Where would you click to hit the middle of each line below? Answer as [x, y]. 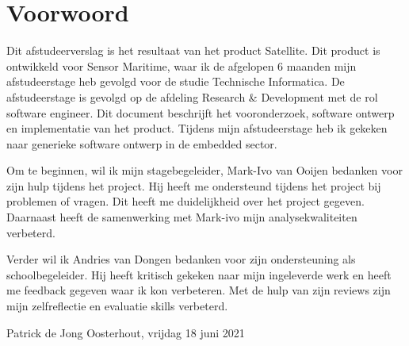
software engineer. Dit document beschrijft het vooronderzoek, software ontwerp [201, 112]
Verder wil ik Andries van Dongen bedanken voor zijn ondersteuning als [181, 259]
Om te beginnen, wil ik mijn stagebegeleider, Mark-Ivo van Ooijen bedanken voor [204, 170]
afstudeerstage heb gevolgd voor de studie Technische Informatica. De [176, 81]
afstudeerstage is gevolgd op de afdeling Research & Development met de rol [192, 96]
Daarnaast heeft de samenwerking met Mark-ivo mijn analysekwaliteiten [182, 217]
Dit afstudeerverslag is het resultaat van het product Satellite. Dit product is [193, 50]
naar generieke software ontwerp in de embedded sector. [142, 143]
